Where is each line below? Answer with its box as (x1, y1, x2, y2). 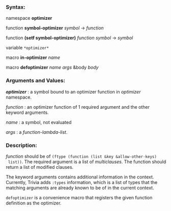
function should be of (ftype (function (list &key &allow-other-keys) (6, 153, 157, 159)
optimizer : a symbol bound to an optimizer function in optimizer (6, 88, 141, 95)
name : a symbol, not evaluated (6, 119, 72, 125)
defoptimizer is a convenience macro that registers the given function (6, 194, 153, 200)
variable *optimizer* (6, 45, 49, 51)
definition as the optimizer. (6, 200, 62, 206)
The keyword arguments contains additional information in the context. (6, 174, 154, 180)
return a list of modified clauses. (6, 164, 74, 170)
